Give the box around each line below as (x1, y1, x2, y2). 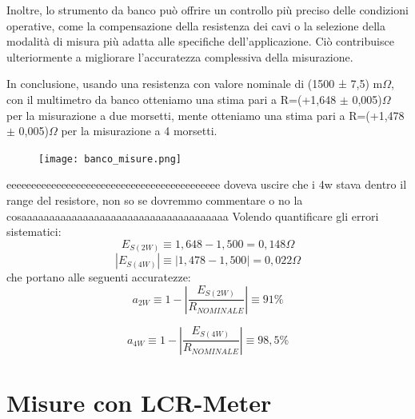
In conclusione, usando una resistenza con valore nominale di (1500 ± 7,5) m (6, 75, 383, 92)
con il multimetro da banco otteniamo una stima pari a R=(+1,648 (6, 90, 337, 107)
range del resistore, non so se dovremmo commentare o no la (6, 192, 303, 208)
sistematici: (6, 223, 62, 240)
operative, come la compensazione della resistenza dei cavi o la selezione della (6, 17, 385, 34)
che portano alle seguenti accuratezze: (6, 269, 191, 285)
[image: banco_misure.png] (38, 153, 182, 165)
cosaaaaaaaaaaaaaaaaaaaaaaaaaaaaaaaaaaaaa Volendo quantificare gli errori (6, 207, 379, 224)
